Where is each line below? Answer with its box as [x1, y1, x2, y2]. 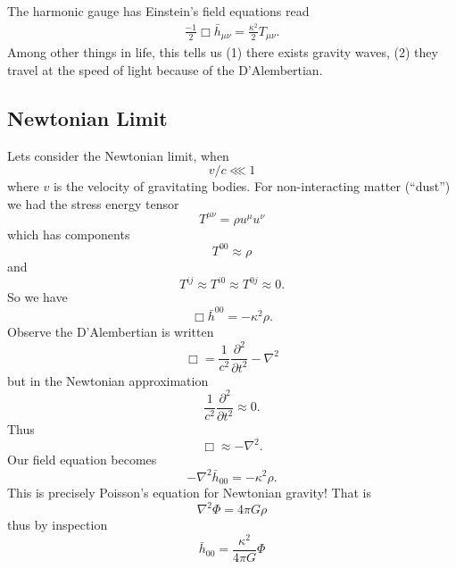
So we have [7, 288, 68, 305]
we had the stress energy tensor [7, 194, 179, 213]
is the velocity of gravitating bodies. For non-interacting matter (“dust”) [53, 177, 451, 196]
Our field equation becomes [7, 450, 157, 469]
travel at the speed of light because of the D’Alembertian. [7, 60, 323, 79]
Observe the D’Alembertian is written [7, 322, 214, 341]
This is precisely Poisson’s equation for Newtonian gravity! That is [7, 482, 372, 501]
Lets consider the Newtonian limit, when [7, 146, 229, 164]
